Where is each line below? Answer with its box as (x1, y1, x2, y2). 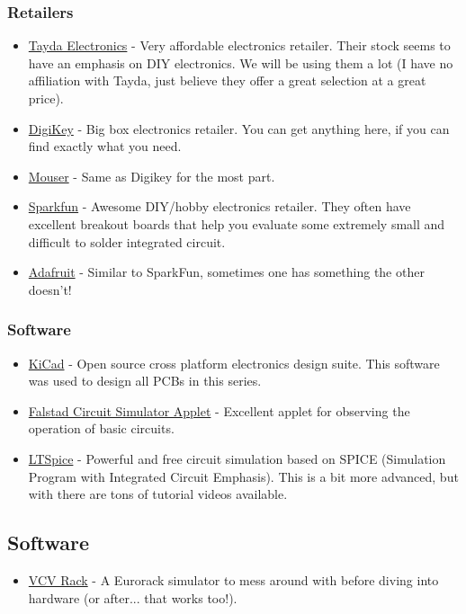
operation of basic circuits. (28, 419, 175, 438)
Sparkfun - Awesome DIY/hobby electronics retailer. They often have (28, 197, 411, 216)
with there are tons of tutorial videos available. (28, 485, 288, 503)
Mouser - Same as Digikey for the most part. (28, 166, 275, 185)
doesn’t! (28, 280, 72, 298)
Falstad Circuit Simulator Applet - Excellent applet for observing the (28, 401, 410, 420)
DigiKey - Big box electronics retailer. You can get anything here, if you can (28, 119, 450, 138)
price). (28, 89, 64, 107)
